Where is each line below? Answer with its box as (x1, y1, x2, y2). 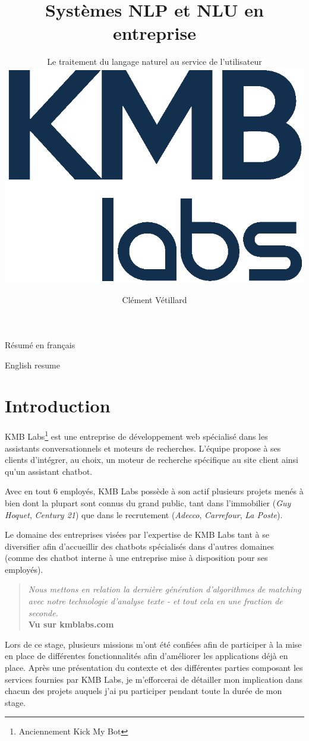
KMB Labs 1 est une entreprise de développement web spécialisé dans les (5, 428, 268, 442)
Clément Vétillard (122, 294, 187, 306)
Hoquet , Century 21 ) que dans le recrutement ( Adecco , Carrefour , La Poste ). (5, 508, 283, 521)
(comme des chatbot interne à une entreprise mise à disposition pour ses (5, 551, 268, 564)
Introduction (5, 393, 111, 418)
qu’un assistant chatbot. (5, 465, 93, 477)
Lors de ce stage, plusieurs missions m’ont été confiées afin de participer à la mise (5, 638, 302, 650)
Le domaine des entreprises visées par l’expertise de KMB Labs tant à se (5, 528, 270, 541)
